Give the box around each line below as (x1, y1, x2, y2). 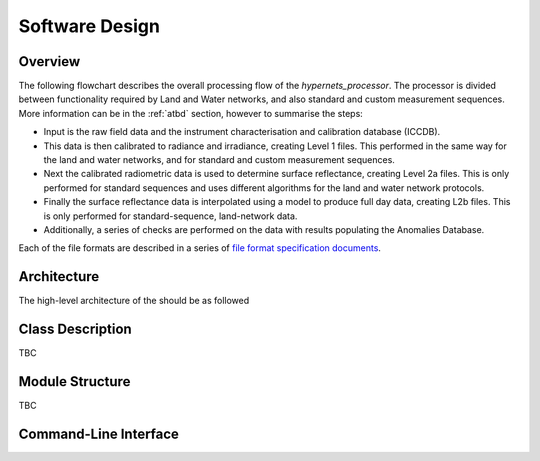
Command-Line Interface (18, 425, 180, 442)
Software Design (18, 15, 160, 37)
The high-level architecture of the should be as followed (18, 295, 250, 307)
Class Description (18, 321, 132, 338)
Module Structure (18, 373, 131, 390)
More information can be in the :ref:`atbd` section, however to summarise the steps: (18, 107, 364, 119)
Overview (18, 53, 81, 70)
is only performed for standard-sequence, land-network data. (43, 210, 298, 222)
